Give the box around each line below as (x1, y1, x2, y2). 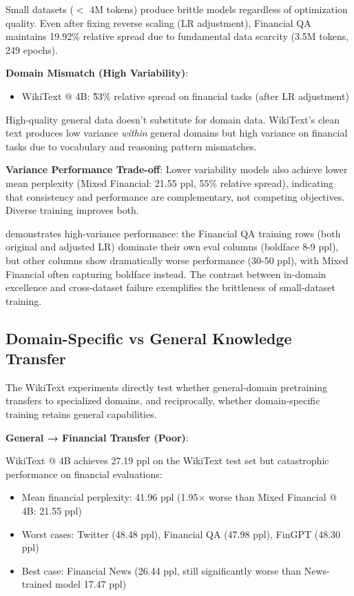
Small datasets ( (6, 2, 74, 16)
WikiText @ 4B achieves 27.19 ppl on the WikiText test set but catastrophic (6, 453, 329, 468)
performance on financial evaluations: (6, 466, 163, 481)
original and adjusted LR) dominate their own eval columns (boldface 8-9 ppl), (6, 239, 339, 254)
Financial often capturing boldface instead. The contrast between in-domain (6, 266, 326, 281)
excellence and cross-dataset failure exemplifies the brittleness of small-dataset (6, 280, 336, 295)
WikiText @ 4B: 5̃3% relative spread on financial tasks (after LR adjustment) (21, 88, 349, 103)
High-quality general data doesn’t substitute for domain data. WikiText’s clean (6, 112, 340, 126)
